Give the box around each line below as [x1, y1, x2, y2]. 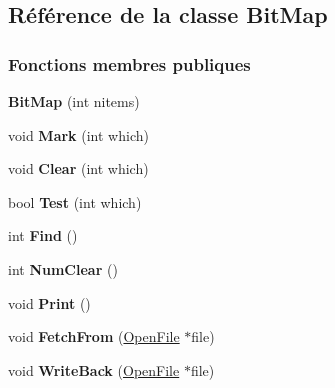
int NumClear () [8, 258, 118, 279]
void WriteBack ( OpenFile [8, 359, 180, 380]
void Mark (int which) [8, 124, 149, 145]
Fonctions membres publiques [8, 51, 251, 76]
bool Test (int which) [8, 191, 142, 212]
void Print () [8, 292, 91, 313]
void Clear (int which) [8, 158, 149, 179]
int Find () [8, 225, 78, 246]
